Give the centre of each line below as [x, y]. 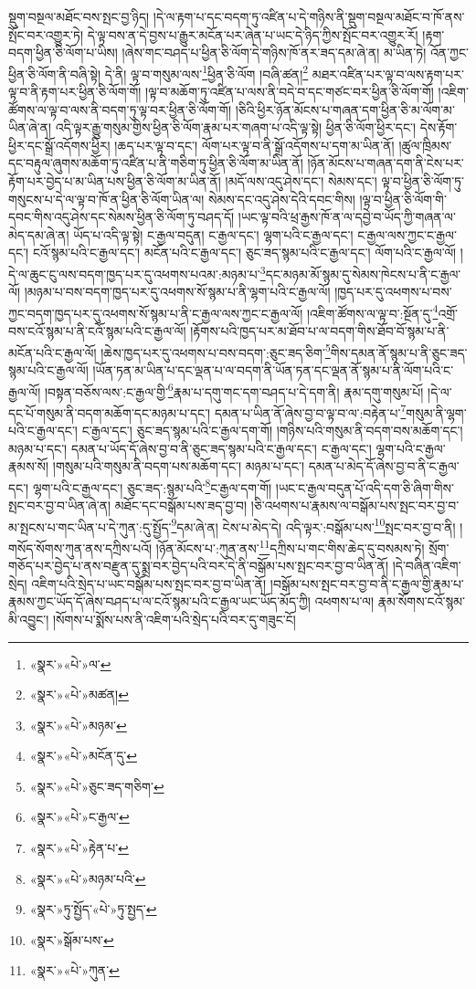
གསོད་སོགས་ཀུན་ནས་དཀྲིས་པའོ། [80, 547]
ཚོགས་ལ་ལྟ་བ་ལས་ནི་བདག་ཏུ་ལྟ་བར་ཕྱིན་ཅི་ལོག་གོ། [120, 109]
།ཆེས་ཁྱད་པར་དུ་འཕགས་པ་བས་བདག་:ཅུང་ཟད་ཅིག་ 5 [216, 351]
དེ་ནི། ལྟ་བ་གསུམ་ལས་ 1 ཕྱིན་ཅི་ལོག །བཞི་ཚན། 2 [206, 72]
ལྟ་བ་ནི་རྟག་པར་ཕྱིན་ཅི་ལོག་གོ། [75, 92]
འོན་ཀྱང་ [449, 53]
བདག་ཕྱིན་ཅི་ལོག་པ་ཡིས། [63, 53]
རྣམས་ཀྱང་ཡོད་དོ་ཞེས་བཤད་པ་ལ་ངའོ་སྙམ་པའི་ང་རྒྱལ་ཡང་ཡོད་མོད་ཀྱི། [159, 601]
